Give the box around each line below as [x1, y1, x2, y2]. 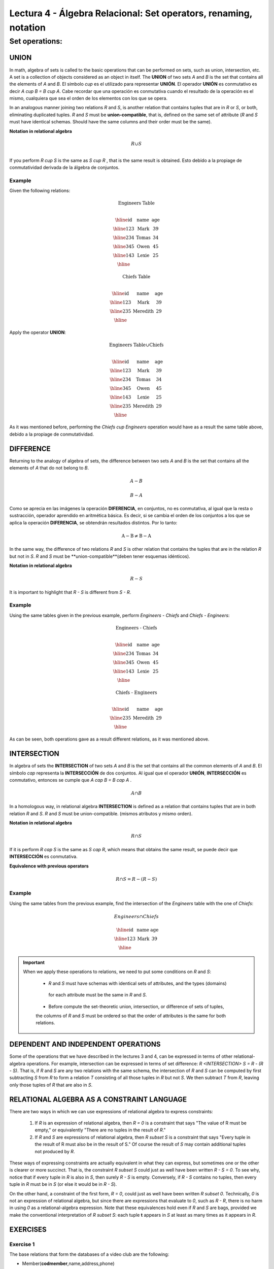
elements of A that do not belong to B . [9, 465, 89, 471]
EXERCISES [9, 1225, 47, 1233]
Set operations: [9, 37, 63, 46]
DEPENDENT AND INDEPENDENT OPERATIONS [9, 1040, 161, 1049]
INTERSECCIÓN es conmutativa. [9, 853, 78, 860]
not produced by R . [35, 1148, 75, 1154]
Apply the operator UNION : [9, 329, 66, 335]
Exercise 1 [9, 1241, 35, 1248]
